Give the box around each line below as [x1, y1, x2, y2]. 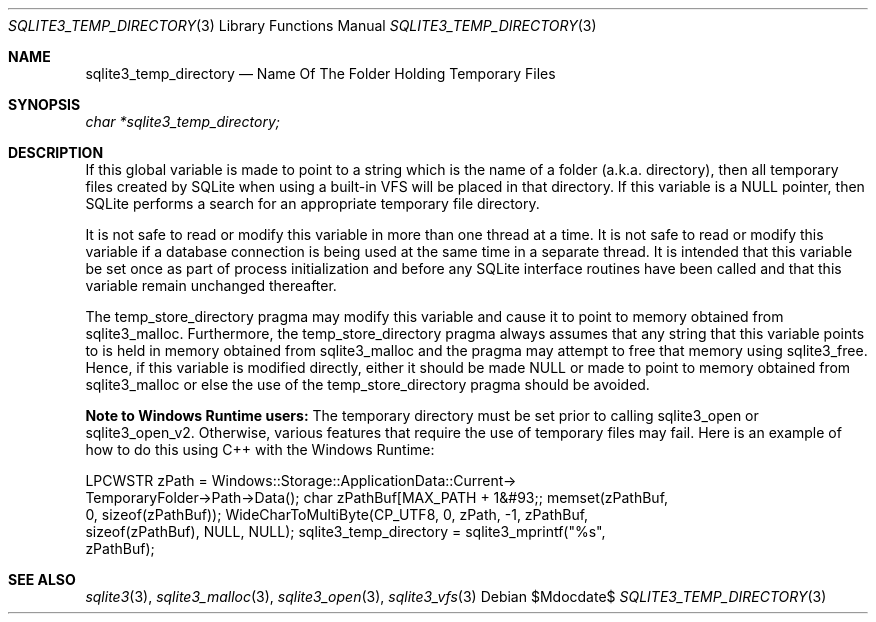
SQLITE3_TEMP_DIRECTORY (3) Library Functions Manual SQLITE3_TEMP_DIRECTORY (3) [8, 17, 597, 34]
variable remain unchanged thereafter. [85, 277, 337, 294]
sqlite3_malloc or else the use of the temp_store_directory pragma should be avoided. [85, 376, 650, 393]
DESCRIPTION [8, 144, 104, 161]
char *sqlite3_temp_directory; [85, 113, 281, 130]
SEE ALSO [8, 571, 76, 588]
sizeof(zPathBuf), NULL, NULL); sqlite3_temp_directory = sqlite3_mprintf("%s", [85, 523, 606, 540]
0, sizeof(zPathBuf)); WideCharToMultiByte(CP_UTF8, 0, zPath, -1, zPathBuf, [85, 506, 589, 523]
